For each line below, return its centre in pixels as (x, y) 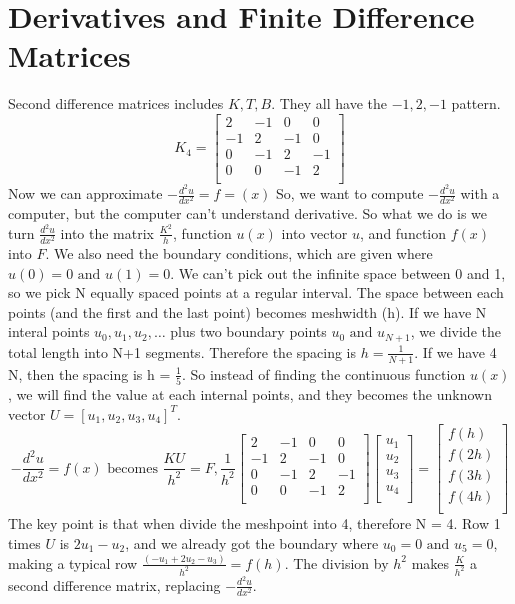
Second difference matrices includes (116, 103)
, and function (403, 232)
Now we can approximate (85, 193)
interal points (49, 331)
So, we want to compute (350, 193)
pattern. (476, 103)
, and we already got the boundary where (252, 543)
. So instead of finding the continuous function (323, 373)
